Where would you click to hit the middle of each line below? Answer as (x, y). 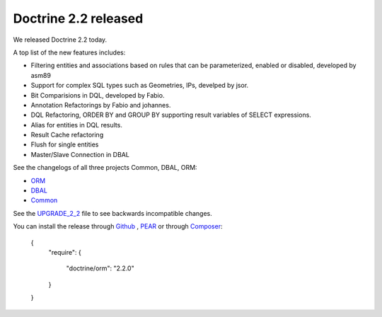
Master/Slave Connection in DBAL (80, 154)
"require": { (65, 252)
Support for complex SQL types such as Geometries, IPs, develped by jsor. (140, 86)
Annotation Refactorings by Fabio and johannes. (101, 105)
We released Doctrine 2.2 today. (60, 40)
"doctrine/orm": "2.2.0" (100, 268)
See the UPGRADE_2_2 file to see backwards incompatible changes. (112, 213)
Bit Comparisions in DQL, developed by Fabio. (98, 95)
